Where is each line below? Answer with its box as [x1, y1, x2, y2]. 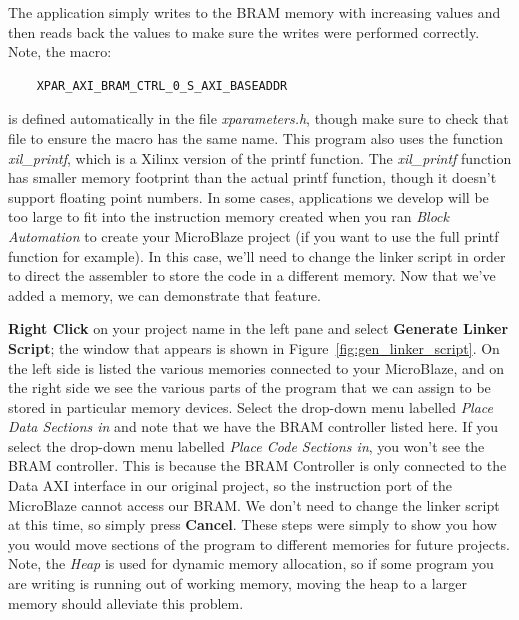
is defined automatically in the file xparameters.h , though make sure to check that [8, 108, 509, 129]
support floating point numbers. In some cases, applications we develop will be [8, 186, 489, 207]
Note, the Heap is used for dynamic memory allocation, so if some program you [8, 553, 494, 574]
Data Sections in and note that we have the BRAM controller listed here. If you [8, 416, 499, 437]
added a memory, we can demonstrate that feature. [8, 284, 321, 305]
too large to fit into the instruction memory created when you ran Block [8, 206, 449, 227]
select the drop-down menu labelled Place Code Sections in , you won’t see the [8, 435, 485, 456]
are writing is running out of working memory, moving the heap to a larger [8, 573, 467, 594]
